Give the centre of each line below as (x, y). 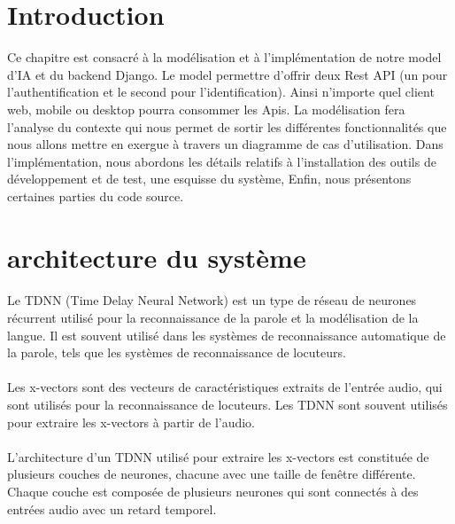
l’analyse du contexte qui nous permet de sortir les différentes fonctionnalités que (227, 126)
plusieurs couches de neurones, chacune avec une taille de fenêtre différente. (212, 474)
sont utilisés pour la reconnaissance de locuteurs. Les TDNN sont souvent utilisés (227, 404)
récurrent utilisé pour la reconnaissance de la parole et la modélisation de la (213, 318)
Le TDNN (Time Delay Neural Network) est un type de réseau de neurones (212, 300)
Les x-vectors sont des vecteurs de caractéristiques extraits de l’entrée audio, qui (225, 387)
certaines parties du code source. (96, 196)
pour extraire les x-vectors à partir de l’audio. (131, 422)
